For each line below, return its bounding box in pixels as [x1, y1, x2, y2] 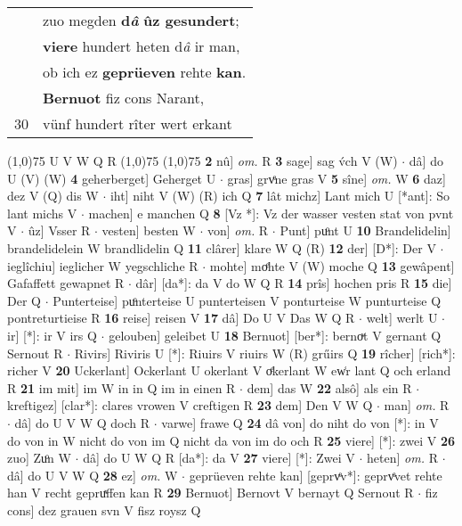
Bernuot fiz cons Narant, [43, 87, 205, 108]
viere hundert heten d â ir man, [43, 36, 240, 56]
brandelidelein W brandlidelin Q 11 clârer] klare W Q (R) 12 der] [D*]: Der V [7, 238, 436, 257]
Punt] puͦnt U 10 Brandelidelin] [280, 221, 451, 240]
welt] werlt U [366, 308, 438, 327]
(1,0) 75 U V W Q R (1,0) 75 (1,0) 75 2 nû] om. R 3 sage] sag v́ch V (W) [7, 152, 398, 169]
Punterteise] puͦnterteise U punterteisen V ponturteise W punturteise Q [53, 291, 442, 309]
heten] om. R [367, 448, 438, 467]
